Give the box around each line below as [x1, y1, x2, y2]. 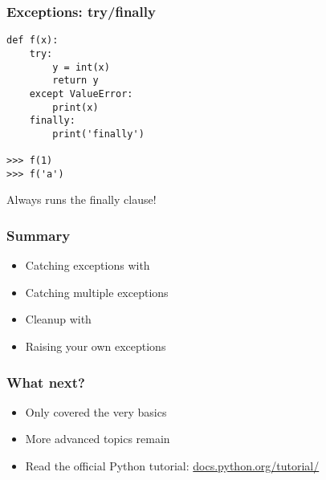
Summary [6, 225, 71, 245]
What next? [6, 372, 85, 392]
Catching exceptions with [25, 257, 150, 274]
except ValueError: [29, 87, 133, 100]
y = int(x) [52, 61, 110, 73]
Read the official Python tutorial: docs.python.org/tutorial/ [25, 458, 320, 474]
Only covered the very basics [25, 403, 167, 420]
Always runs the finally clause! [6, 191, 157, 208]
